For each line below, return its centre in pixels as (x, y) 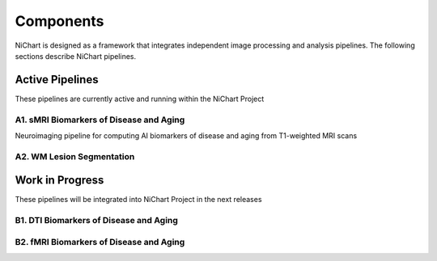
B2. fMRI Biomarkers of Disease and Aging (100, 242)
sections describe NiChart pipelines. (76, 56)
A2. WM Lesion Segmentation (75, 156)
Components (59, 21)
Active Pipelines (57, 80)
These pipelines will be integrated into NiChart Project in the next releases (138, 200)
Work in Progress (59, 181)
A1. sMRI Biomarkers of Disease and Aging (100, 120)
